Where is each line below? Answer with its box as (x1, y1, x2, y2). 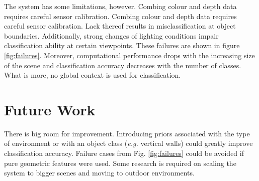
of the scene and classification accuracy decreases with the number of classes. (4, 60, 241, 70)
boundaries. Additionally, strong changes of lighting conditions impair (4, 30, 219, 41)
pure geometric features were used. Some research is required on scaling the (4, 157, 236, 168)
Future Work (4, 99, 96, 119)
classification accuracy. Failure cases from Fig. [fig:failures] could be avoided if (4, 148, 244, 158)
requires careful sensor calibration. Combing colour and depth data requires (4, 11, 237, 21)
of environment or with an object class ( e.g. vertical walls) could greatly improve (4, 138, 253, 148)
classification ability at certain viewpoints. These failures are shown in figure (4, 40, 240, 51)
